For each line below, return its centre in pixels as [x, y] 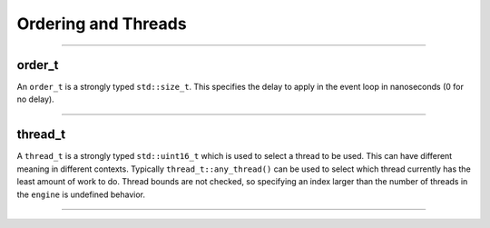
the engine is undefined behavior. [81, 194]
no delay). [35, 99]
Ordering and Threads [102, 24]
